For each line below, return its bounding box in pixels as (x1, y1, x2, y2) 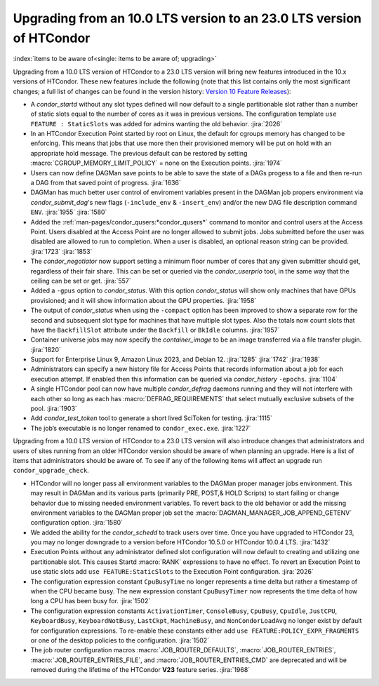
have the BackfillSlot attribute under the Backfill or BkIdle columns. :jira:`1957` (30, 325, 280, 334)
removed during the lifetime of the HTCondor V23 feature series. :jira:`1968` (30, 666, 251, 674)
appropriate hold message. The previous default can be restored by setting (30, 149, 248, 157)
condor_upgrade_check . (13, 466, 89, 475)
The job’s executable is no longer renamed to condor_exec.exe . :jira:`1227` (30, 424, 252, 432)
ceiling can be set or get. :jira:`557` (30, 276, 131, 285)
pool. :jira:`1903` (30, 404, 77, 413)
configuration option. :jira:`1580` (30, 518, 123, 527)
